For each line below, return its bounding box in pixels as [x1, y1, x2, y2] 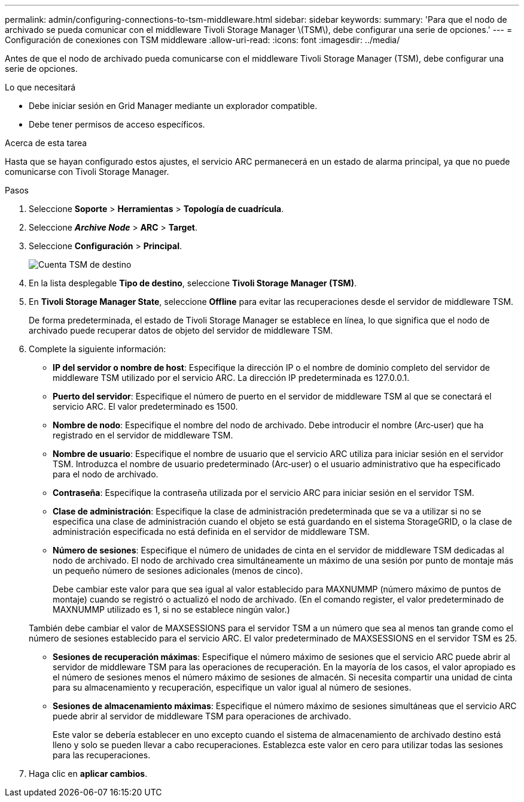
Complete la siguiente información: [29, 344, 166, 354]
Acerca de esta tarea [5, 138, 87, 148]
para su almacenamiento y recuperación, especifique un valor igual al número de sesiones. [53, 682, 412, 692]
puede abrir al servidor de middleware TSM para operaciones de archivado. [53, 711, 351, 721]
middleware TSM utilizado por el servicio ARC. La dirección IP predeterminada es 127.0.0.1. [53, 373, 410, 383]
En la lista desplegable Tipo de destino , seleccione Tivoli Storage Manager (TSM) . [29, 278, 357, 288]
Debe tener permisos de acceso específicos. [29, 119, 205, 129]
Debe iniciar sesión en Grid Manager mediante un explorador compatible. [29, 101, 318, 111]
